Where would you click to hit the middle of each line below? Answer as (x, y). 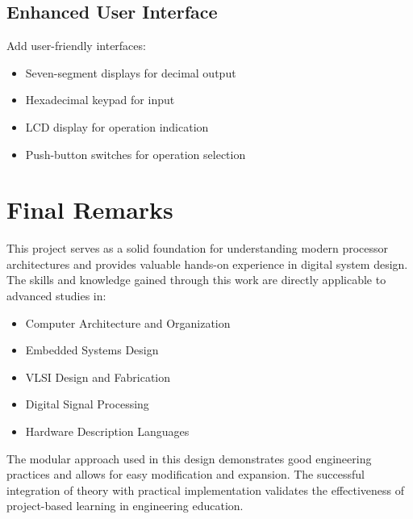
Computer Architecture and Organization (128, 322)
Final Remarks (90, 209)
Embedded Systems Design (92, 350)
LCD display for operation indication (117, 126)
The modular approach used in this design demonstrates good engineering (189, 458)
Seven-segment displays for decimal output (131, 72)
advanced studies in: (56, 296)
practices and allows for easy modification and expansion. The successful (186, 474)
